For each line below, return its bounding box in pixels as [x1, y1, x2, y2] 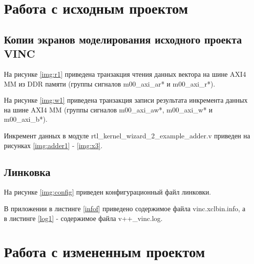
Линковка [4, 164, 51, 179]
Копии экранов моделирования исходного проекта [4, 31, 242, 46]
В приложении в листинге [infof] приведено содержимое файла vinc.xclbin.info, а [4, 203, 246, 213]
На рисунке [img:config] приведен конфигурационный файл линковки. [4, 187, 211, 197]
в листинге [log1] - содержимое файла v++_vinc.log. [4, 213, 163, 223]
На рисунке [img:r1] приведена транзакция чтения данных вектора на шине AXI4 [4, 68, 246, 79]
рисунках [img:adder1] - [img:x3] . [4, 140, 103, 150]
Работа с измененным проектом [4, 242, 205, 262]
